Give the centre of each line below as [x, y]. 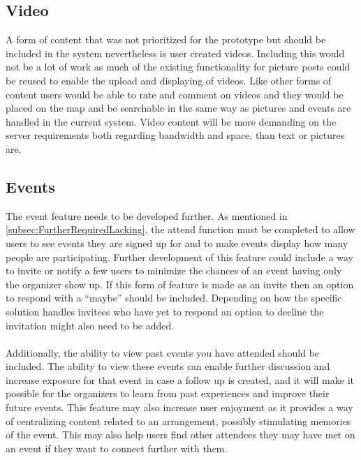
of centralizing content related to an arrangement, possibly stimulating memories [178, 421]
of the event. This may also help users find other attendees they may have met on [180, 435]
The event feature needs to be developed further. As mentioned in [147, 215]
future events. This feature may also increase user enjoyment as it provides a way [179, 407]
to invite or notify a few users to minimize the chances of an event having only [174, 270]
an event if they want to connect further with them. [117, 448]
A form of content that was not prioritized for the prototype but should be [166, 39]
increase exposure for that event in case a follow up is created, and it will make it [180, 379]
